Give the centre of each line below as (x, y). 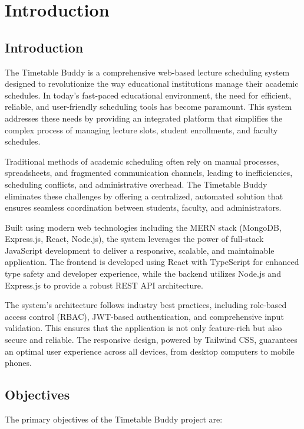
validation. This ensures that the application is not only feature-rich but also (143, 328)
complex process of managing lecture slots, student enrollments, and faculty (141, 130)
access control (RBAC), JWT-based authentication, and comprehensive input (144, 316)
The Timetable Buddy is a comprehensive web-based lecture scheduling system (147, 72)
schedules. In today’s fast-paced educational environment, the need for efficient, (148, 95)
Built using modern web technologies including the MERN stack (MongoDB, (143, 227)
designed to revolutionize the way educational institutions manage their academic (152, 83)
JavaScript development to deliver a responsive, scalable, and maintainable (140, 250)
